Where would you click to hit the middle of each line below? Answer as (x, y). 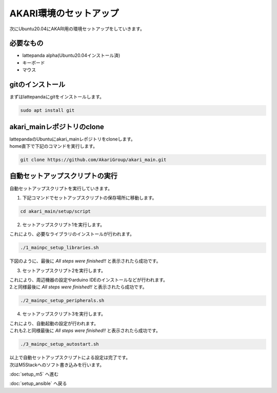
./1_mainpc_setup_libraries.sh (60, 248)
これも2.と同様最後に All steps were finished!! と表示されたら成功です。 (85, 330)
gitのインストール (37, 85)
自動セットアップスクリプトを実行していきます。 (61, 188)
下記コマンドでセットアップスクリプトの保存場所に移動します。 (90, 198)
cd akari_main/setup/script (55, 211)
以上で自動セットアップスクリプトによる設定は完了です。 (70, 358)
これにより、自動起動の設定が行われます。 (54, 323)
